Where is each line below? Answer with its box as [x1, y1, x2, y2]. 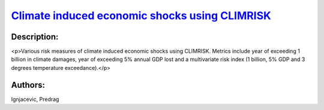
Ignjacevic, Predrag [11, 96, 59, 103]
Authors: [11, 80, 45, 90]
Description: [11, 32, 59, 42]
